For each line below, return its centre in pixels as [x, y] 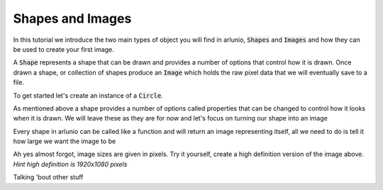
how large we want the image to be [65, 141]
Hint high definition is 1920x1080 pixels [70, 164]
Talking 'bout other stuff [48, 177]
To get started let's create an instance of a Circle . [88, 95]
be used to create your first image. [64, 49]
